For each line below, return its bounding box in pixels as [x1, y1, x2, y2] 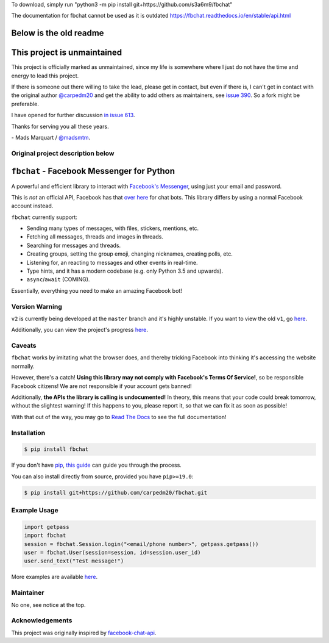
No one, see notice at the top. [11, 601, 86, 608]
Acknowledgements [11, 616, 73, 625]
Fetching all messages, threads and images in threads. [26, 233, 164, 240]
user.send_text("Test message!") [24, 558, 124, 564]
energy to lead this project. [11, 72, 79, 79]
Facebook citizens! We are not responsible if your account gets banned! [11, 382, 192, 390]
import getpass [24, 523, 69, 530]
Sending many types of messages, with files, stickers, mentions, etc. [26, 225, 199, 232]
